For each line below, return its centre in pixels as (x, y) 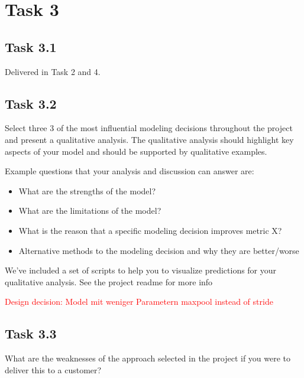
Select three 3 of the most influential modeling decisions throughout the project (149, 128)
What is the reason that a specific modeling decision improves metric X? (150, 230)
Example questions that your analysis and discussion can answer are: (130, 171)
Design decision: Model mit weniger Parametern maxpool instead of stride (139, 302)
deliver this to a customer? (53, 369)
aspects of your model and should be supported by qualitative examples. (136, 151)
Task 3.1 (31, 46)
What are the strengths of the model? (87, 190)
